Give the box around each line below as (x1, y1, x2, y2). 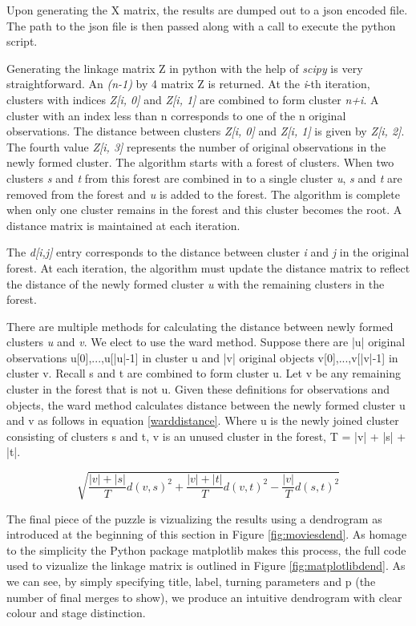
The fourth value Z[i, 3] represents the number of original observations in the (6, 138, 386, 155)
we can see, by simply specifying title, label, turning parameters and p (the (6, 572, 376, 589)
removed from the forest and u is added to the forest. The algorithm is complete (6, 185, 400, 202)
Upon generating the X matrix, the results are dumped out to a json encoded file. (6, 2, 408, 18)
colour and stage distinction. (6, 604, 146, 621)
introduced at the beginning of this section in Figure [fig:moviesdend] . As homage (6, 526, 407, 543)
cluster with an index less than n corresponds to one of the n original (6, 107, 346, 123)
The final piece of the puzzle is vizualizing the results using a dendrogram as (6, 510, 382, 527)
